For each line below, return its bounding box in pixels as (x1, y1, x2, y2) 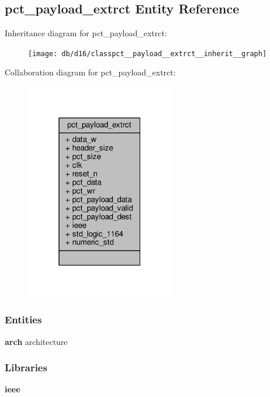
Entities (5, 312, 42, 327)
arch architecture (5, 335, 68, 347)
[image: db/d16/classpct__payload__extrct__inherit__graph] (28, 49, 267, 58)
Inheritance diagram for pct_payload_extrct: (5, 27, 167, 39)
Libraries (5, 360, 47, 375)
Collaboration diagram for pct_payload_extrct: (5, 66, 176, 78)
